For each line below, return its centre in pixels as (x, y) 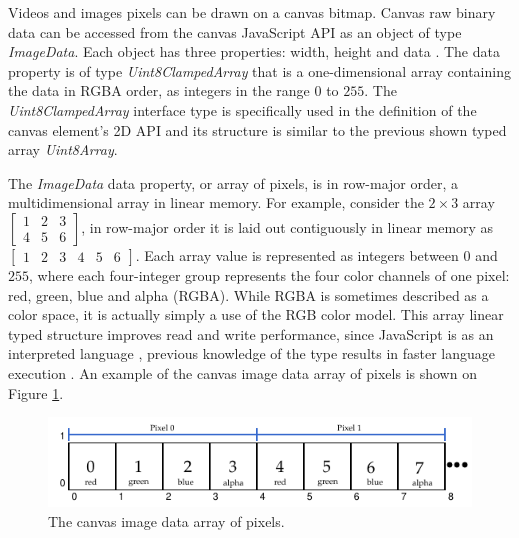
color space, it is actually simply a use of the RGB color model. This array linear (256, 314)
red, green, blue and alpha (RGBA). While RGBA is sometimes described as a (248, 294)
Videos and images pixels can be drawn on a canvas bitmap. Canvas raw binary (252, 12)
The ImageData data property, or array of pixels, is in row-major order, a (233, 182)
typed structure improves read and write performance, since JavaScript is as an (251, 333)
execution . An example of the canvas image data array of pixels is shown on (242, 372)
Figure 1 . (36, 392)
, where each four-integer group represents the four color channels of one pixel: (269, 274)
